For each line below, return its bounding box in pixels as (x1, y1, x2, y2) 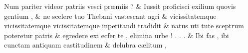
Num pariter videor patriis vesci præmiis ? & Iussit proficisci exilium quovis (4, 1, 236, 11)
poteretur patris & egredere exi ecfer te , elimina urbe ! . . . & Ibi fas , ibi (4, 30, 229, 40)
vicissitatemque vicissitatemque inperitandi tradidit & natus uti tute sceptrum (4, 20, 244, 31)
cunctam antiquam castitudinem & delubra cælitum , (4, 40, 167, 50)
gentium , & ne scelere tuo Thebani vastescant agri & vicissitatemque (4, 10, 217, 21)
